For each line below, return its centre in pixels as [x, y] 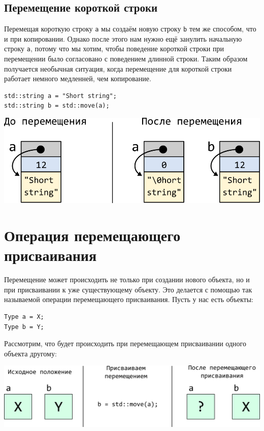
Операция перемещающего [92, 235]
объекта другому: [30, 353]
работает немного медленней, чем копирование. [78, 78]
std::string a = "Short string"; [60, 96]
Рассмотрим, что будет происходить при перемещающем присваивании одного [125, 343]
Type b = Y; [24, 327]
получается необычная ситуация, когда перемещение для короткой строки [118, 68]
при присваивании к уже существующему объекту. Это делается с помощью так [128, 289]
